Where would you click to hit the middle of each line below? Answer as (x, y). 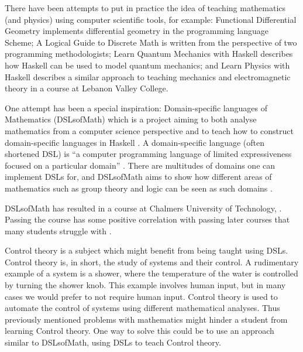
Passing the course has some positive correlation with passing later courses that (147, 219)
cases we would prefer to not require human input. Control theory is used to (141, 296)
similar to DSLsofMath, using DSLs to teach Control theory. (113, 342)
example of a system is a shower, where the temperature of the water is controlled (151, 273)
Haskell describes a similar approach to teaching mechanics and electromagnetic (148, 76)
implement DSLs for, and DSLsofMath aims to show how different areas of (138, 177)
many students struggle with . (58, 230)
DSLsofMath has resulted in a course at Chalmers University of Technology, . (143, 208)
